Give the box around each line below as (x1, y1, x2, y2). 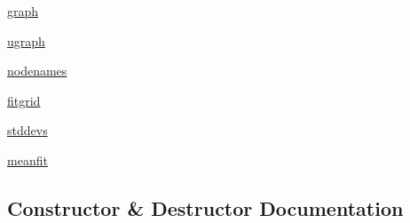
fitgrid (7, 91, 41, 109)
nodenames (7, 61, 67, 80)
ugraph (7, 31, 45, 50)
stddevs (7, 121, 48, 139)
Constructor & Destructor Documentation (7, 194, 404, 221)
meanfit (7, 150, 48, 169)
